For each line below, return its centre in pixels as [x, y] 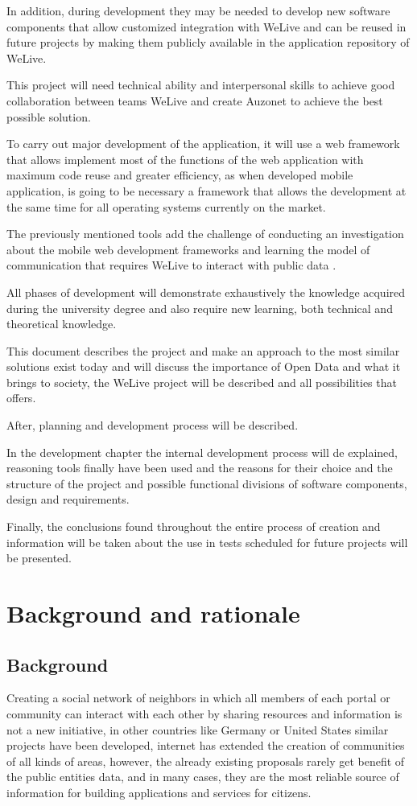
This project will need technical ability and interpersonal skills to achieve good [201, 85]
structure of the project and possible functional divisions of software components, [207, 483]
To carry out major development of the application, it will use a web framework [203, 144]
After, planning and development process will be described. [153, 425]
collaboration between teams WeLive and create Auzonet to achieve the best [195, 100]
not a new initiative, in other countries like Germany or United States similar [198, 729]
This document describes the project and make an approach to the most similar [203, 350]
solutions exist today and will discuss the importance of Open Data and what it [204, 366]
